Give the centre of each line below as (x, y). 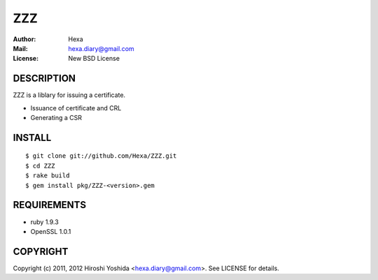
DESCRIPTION (44, 79)
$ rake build (48, 176)
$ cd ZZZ (40, 165)
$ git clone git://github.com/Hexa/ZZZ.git (101, 156)
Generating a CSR (56, 118)
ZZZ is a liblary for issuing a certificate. (69, 95)
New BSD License (94, 59)
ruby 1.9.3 (44, 222)
